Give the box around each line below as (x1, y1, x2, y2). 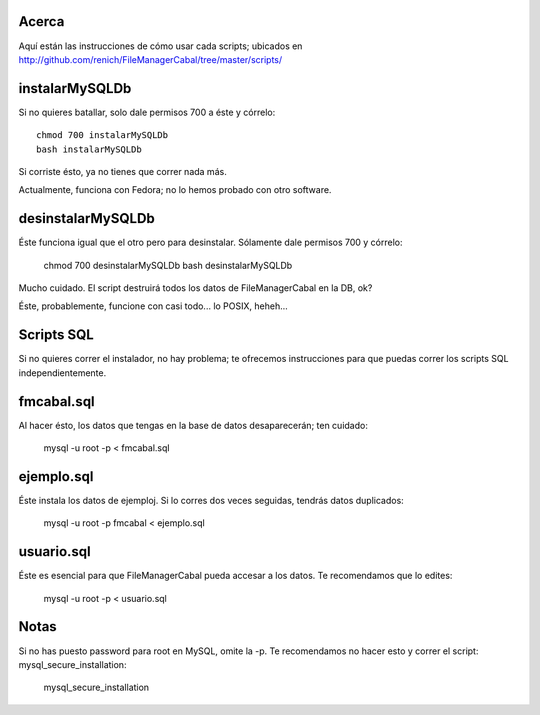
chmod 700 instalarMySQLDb (36, 130, 169, 141)
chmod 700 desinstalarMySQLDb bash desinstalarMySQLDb (43, 259, 293, 271)
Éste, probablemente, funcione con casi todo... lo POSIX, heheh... (18, 300, 289, 312)
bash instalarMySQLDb (36, 143, 142, 155)
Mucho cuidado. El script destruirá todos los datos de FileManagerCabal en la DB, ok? (18, 282, 373, 294)
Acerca (18, 13, 65, 30)
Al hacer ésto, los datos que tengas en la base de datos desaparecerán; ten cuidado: (18, 419, 369, 431)
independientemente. (18, 366, 107, 379)
